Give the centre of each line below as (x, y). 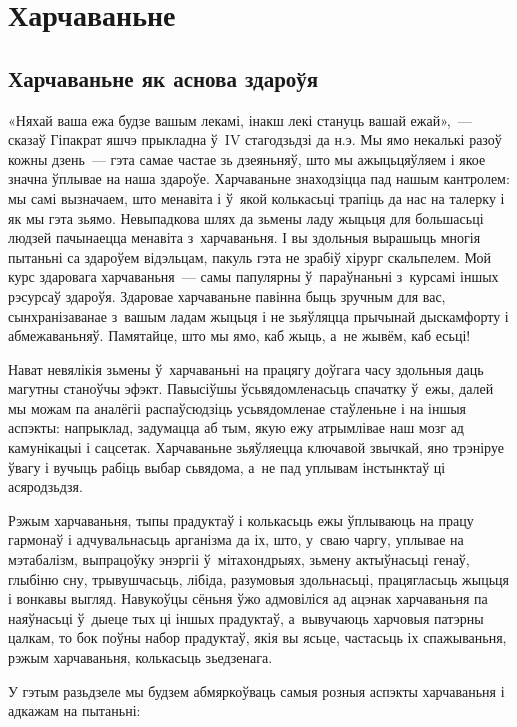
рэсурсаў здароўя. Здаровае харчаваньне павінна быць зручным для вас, (227, 295)
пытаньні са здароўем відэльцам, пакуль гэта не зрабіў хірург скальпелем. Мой (250, 256)
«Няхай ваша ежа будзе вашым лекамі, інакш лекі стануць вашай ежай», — (240, 119)
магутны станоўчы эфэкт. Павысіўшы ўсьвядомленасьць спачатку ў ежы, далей (251, 388)
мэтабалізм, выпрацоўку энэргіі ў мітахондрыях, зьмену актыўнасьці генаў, (239, 559)
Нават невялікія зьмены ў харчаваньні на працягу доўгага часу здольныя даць (246, 368)
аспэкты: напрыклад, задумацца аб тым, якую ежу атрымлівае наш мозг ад (236, 427)
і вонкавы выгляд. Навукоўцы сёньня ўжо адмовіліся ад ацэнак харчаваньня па (248, 598)
